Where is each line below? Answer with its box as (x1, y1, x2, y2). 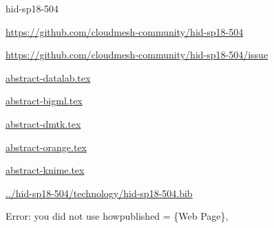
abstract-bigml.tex (6, 93, 83, 108)
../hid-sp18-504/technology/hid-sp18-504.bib (6, 185, 193, 200)
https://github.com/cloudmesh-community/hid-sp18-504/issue (6, 47, 268, 62)
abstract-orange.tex (6, 139, 87, 154)
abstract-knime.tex (6, 163, 85, 177)
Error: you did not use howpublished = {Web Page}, (6, 209, 229, 223)
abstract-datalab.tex (6, 70, 91, 84)
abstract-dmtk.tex (6, 116, 81, 130)
